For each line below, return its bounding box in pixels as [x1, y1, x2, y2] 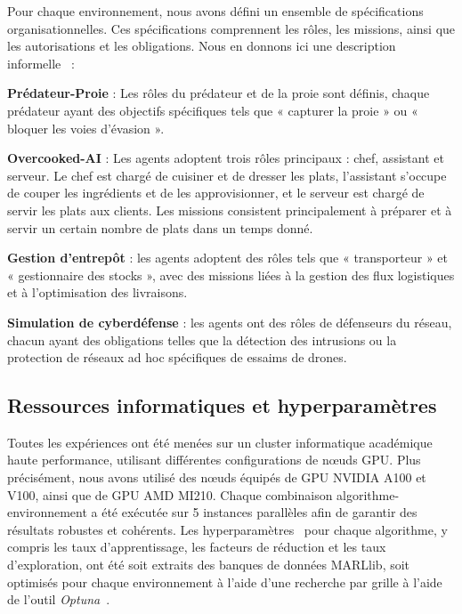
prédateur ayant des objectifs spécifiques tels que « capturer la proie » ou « [7, 101, 418, 119]
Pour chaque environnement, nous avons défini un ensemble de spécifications [7, 2, 424, 20]
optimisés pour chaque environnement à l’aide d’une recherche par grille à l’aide [7, 572, 442, 591]
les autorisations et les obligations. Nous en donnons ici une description [7, 36, 396, 55]
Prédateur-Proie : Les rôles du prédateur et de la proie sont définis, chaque [7, 84, 430, 102]
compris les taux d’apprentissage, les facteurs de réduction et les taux [7, 537, 386, 556]
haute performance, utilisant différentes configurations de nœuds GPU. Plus [7, 450, 421, 469]
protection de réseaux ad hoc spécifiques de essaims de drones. [7, 348, 347, 367]
